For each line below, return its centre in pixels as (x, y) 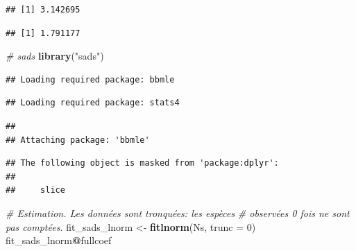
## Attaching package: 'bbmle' (78, 140)
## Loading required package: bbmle (90, 79)
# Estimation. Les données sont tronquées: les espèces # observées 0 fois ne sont (178, 213)
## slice (35, 190)
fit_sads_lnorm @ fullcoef (59, 240)
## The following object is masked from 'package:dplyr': (142, 163)
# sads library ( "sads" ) (55, 56)
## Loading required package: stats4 (93, 103)
